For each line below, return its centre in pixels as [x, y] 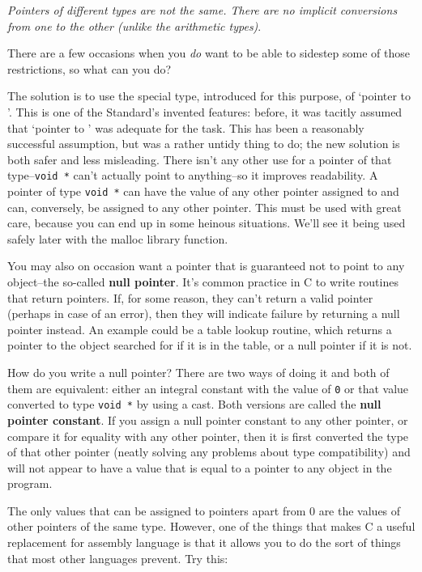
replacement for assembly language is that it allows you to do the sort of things [204, 542]
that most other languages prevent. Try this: [118, 558]
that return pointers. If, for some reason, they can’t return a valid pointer [190, 297]
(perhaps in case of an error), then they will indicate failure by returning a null [204, 314]
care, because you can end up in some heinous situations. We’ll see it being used [207, 223]
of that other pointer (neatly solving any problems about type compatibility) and [209, 452]
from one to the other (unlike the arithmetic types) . [134, 25]
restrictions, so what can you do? [90, 68]
